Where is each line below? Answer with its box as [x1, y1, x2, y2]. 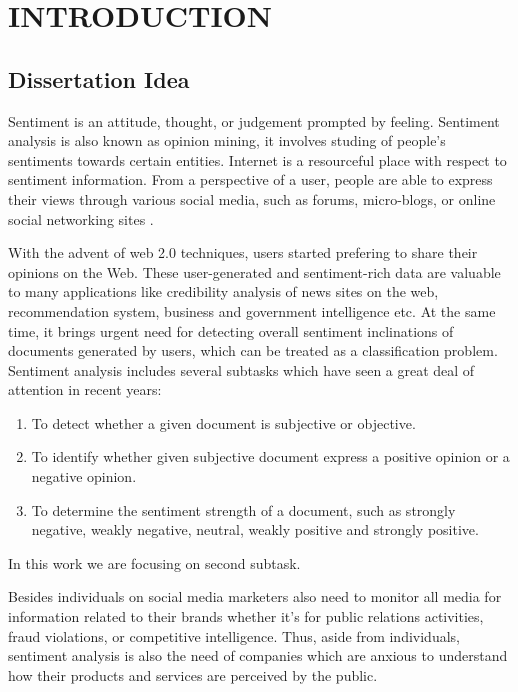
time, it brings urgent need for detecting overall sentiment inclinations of [8, 320, 454, 341]
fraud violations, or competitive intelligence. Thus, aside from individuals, [8, 625, 460, 646]
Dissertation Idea [8, 63, 190, 94]
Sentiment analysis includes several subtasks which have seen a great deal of [8, 359, 475, 380]
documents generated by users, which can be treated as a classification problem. [8, 340, 498, 361]
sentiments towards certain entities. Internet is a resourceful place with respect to [8, 149, 507, 170]
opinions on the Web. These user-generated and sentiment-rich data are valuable [8, 261, 501, 282]
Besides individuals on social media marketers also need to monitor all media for [8, 586, 502, 607]
